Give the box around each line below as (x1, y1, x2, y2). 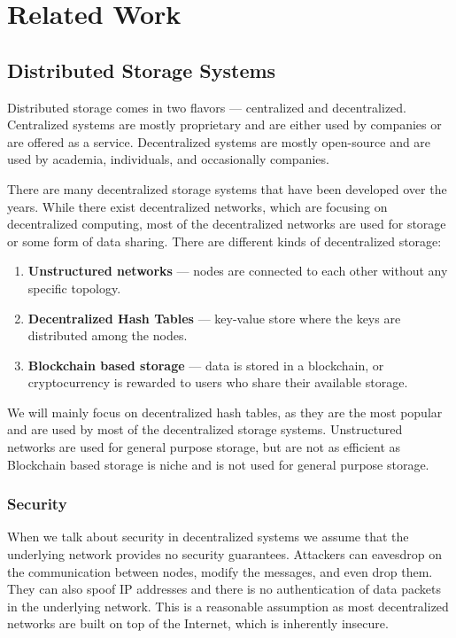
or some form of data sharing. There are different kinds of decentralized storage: (7, 231, 442, 250)
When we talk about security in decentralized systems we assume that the (7, 527, 409, 546)
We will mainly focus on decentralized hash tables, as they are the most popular (7, 402, 443, 421)
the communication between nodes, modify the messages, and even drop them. (7, 562, 433, 580)
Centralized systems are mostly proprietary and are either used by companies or (7, 115, 442, 134)
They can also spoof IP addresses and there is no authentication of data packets (7, 580, 442, 598)
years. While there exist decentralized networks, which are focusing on (7, 197, 388, 215)
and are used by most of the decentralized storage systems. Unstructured (7, 420, 403, 439)
